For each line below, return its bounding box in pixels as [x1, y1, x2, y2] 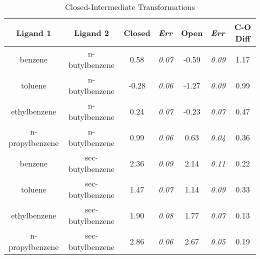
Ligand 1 [16, 26, 51, 38]
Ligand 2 [73, 26, 109, 38]
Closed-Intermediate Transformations [65, 1, 195, 12]
